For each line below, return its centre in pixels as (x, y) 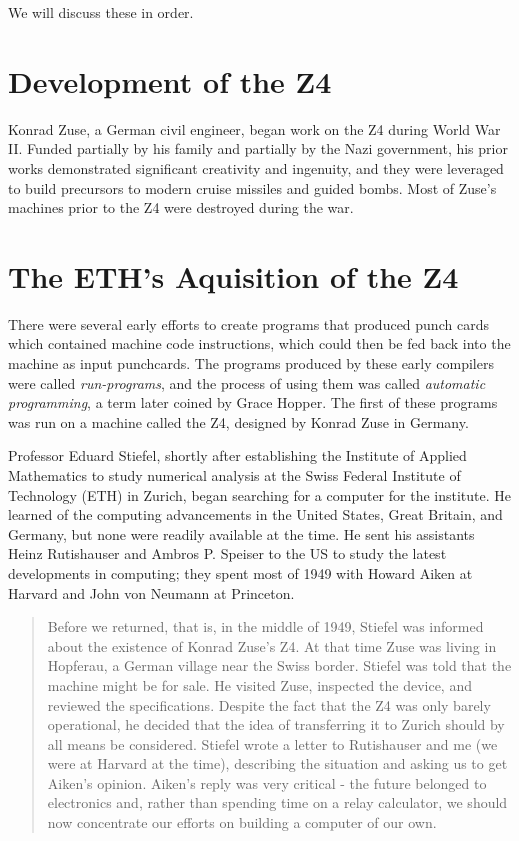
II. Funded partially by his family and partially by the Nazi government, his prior (258, 148)
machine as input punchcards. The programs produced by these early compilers (251, 363)
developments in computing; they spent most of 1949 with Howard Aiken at (240, 572)
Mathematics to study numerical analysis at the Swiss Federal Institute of (234, 474)
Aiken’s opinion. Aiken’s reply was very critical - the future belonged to (267, 782)
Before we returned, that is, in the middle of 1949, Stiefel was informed (265, 626)
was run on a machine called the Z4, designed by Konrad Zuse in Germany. (238, 421)
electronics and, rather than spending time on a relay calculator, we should (277, 802)
